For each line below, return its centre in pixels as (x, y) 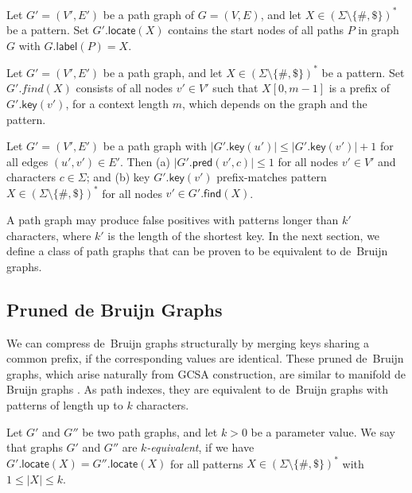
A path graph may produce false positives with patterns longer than (173, 220)
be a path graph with (155, 146)
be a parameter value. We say (323, 431)
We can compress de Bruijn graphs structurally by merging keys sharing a (188, 342)
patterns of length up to (65, 404)
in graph (379, 30)
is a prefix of (359, 88)
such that (235, 88)
